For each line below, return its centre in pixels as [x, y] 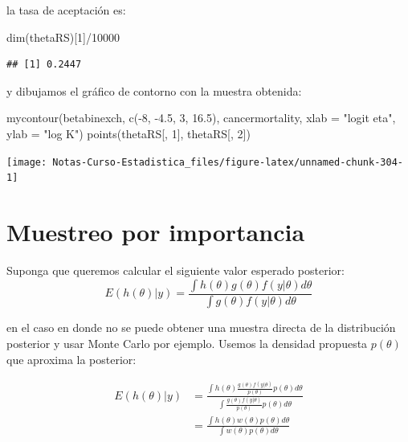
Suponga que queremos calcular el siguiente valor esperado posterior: [175, 270]
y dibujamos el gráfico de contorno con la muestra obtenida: [154, 90]
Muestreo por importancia [156, 232]
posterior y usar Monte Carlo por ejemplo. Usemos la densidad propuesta [187, 344]
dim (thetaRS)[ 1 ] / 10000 [63, 37]
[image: [27, 162]
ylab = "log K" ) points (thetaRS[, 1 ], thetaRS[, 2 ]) [129, 133]
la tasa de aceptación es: [66, 10]
